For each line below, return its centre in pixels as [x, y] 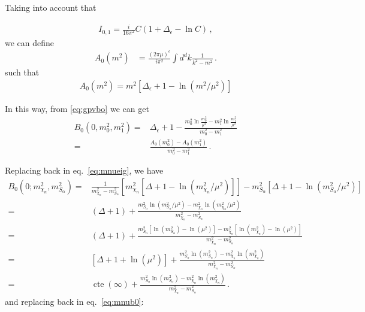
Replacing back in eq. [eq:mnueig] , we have [84, 170]
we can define [30, 42]
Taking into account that [51, 7]
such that [22, 72]
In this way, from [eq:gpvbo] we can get [77, 108]
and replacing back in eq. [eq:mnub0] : [74, 301]
